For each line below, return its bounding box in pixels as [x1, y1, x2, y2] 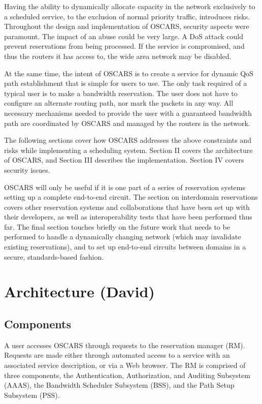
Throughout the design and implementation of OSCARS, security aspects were [4, 21, 249, 32]
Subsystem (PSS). [4, 389, 60, 400]
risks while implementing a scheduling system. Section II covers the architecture [4, 144, 253, 155]
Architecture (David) [4, 281, 155, 302]
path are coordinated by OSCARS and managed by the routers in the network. [4, 117, 250, 128]
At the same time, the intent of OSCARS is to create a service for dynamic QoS [4, 68, 253, 78]
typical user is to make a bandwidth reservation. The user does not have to [4, 87, 238, 98]
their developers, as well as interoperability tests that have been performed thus [4, 211, 252, 222]
